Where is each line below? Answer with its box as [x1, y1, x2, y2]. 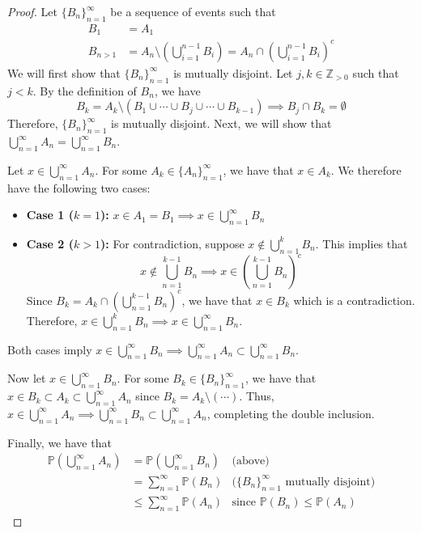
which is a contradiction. [293, 291, 415, 308]
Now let [7, 370, 46, 387]
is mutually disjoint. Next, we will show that [111, 115, 332, 132]
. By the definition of [32, 82, 137, 99]
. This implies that [315, 235, 408, 252]
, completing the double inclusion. [206, 404, 375, 421]
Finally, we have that [7, 434, 112, 451]
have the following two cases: [7, 179, 151, 196]
